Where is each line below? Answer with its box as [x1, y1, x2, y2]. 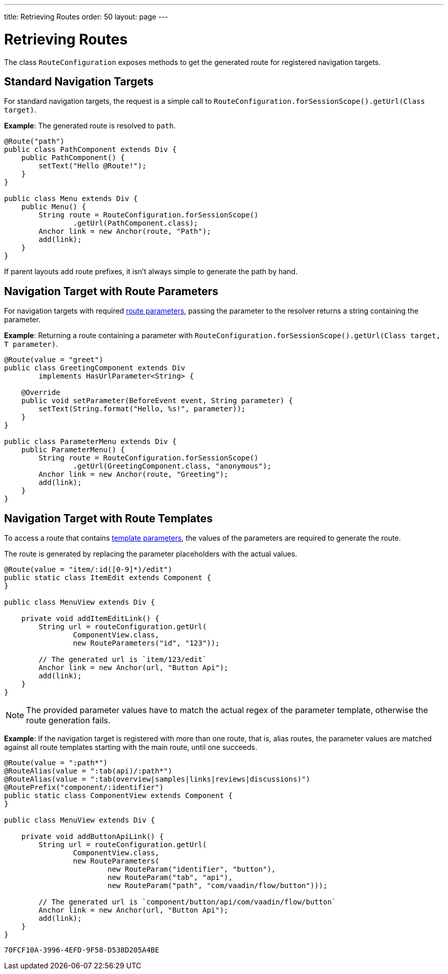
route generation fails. [26, 715, 110, 726]
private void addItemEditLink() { [21, 614, 160, 623]
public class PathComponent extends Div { [4, 145, 177, 154]
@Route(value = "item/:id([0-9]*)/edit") [4, 565, 172, 574]
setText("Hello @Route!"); [38, 162, 147, 170]
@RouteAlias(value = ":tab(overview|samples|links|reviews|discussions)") [4, 775, 310, 784]
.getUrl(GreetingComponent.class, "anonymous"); [73, 462, 272, 471]
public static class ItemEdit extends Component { [4, 573, 211, 582]
